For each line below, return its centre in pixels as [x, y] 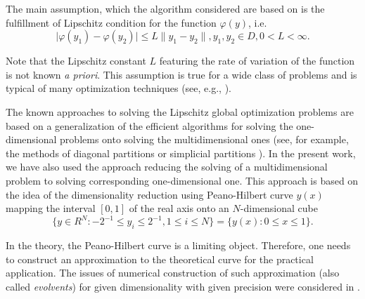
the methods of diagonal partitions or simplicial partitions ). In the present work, [181, 153]
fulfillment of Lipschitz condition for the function [111, 22]
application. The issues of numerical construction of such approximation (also [173, 273]
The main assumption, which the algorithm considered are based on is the [165, 8]
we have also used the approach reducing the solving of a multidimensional [167, 167]
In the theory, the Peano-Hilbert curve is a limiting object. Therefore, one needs [178, 245]
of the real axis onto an [179, 208]
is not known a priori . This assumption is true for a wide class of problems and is [181, 74]
